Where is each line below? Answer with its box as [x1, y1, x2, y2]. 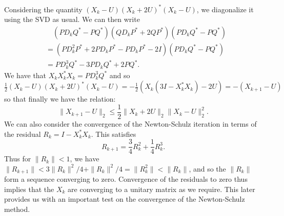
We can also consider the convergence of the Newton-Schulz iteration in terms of [4, 118, 257, 129]
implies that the [4, 183, 54, 194]
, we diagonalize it [196, 4, 254, 14]
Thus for [4, 153, 31, 164]
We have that [4, 69, 47, 80]
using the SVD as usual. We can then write [4, 14, 140, 25]
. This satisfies [91, 128, 136, 139]
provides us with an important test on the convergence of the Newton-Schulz [4, 194, 245, 204]
